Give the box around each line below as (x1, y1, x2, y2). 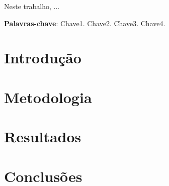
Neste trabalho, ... (4, 1, 60, 11)
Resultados (4, 126, 81, 147)
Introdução (4, 47, 81, 68)
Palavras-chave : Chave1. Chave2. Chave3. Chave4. (4, 18, 165, 28)
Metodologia (4, 86, 92, 107)
